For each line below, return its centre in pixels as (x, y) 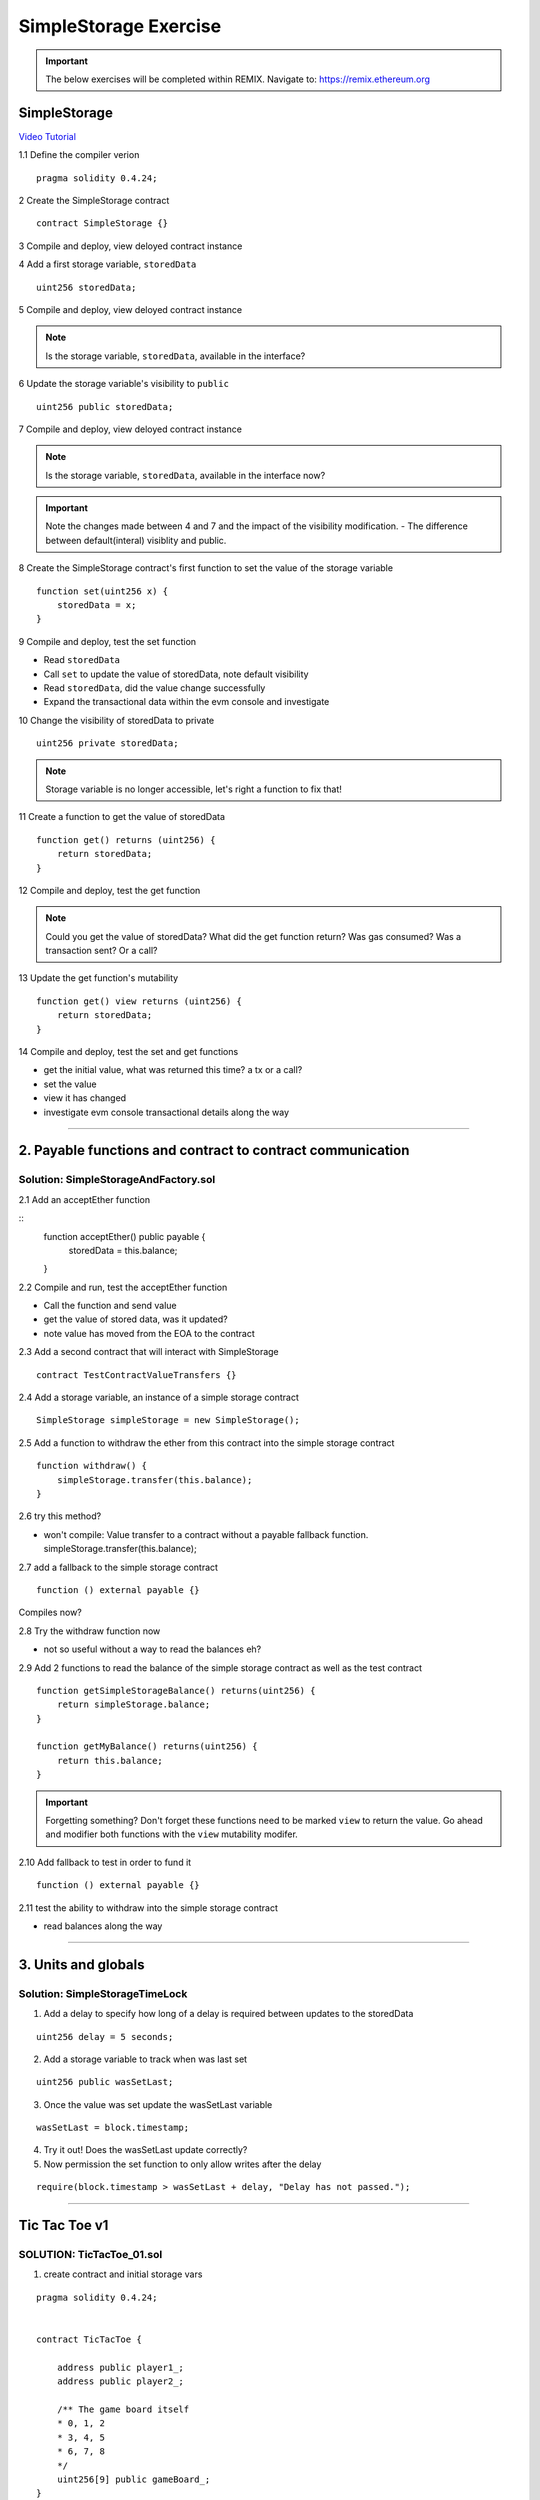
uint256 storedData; (86, 287)
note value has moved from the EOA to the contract (149, 1333)
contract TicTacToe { (89, 2339)
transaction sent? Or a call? (101, 951)
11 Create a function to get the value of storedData (121, 817)
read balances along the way (103, 1926)
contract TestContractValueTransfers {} (136, 1374)
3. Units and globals (81, 1964)
